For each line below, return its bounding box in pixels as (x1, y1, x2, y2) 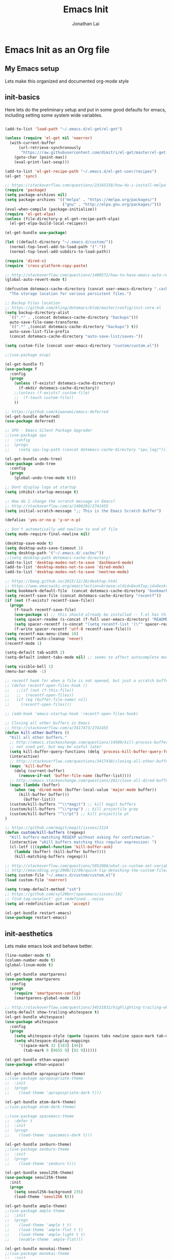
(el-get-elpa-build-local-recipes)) (9, 221, 88, 226)
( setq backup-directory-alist (5, 310, 70, 315)
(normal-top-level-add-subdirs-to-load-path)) (9, 249, 111, 254)
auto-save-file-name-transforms (9, 319, 79, 325)
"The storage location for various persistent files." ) (9, 291, 131, 296)
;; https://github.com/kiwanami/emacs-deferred (5, 409, 109, 414)
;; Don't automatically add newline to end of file (5, 527, 118, 532)
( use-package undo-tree (5, 461, 56, 466)
